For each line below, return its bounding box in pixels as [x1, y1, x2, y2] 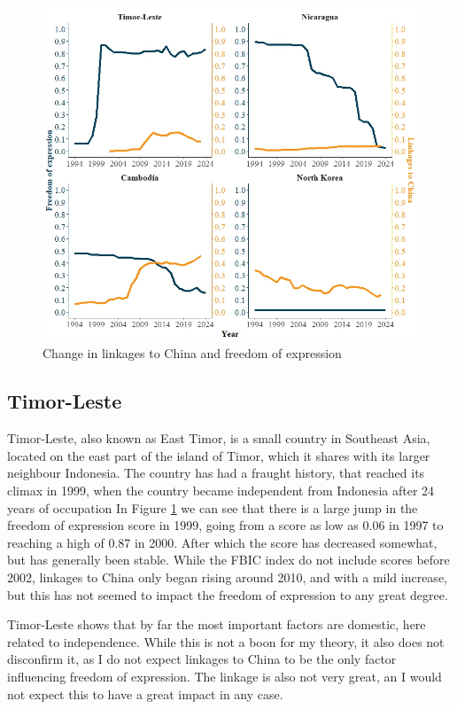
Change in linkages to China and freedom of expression [43, 344, 342, 362]
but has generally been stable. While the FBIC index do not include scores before [7, 550, 450, 569]
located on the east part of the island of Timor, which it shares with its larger [7, 446, 430, 464]
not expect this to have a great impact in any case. [7, 684, 283, 703]
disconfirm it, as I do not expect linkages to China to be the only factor [7, 650, 397, 668]
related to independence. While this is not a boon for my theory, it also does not [7, 632, 445, 651]
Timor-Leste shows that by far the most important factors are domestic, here [7, 615, 426, 634]
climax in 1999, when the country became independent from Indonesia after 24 [7, 481, 435, 499]
